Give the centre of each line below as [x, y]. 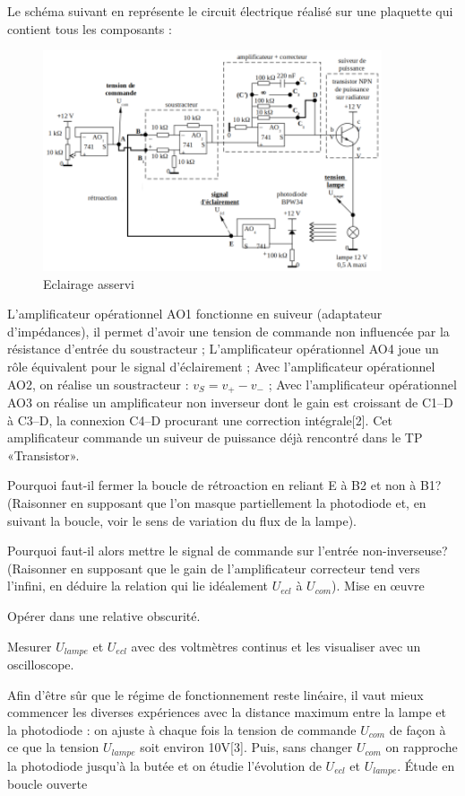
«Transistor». [43, 455]
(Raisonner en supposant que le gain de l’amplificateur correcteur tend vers [214, 568]
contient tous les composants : [90, 28]
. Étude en [426, 765]
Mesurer [30, 646]
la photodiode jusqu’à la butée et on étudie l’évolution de [164, 765]
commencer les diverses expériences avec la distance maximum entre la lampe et [227, 712]
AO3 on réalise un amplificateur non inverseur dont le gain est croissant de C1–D [230, 402]
